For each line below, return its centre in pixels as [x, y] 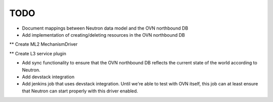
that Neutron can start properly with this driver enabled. [80, 91]
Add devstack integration [48, 77]
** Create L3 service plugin [38, 53]
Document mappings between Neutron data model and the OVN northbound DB [105, 28]
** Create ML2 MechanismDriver [43, 44]
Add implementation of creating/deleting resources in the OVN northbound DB [103, 35]
